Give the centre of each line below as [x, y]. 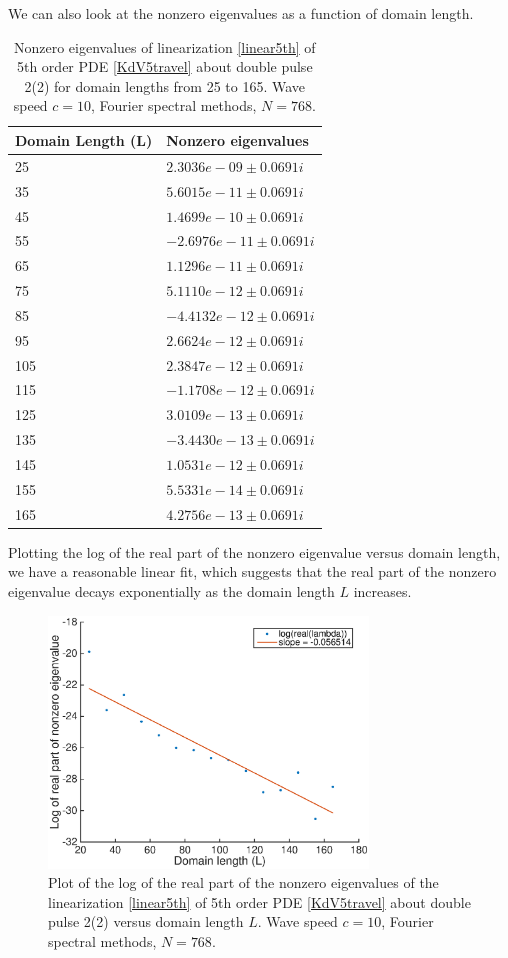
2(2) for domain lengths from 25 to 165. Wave [165, 85]
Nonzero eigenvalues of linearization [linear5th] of [164, 46]
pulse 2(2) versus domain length [146, 921]
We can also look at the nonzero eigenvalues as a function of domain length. [241, 13]
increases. [382, 590]
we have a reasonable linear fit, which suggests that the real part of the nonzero [252, 571]
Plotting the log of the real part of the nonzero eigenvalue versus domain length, [254, 551]
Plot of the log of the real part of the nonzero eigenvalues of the [243, 882]
